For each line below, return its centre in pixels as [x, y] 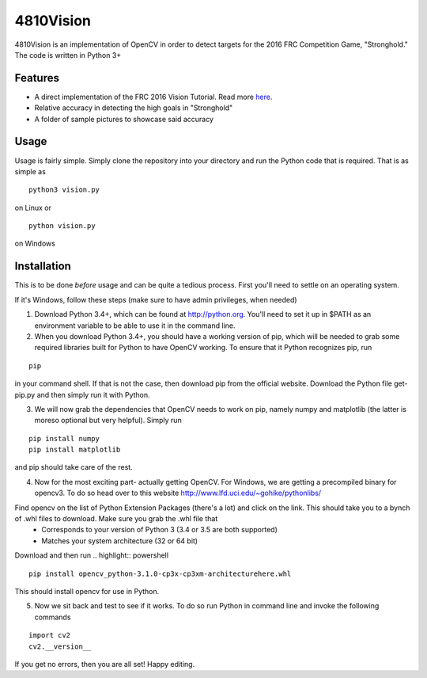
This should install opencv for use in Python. [87, 591]
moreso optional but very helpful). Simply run [108, 421]
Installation [43, 267]
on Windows [35, 244]
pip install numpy [64, 438]
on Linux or [33, 208]
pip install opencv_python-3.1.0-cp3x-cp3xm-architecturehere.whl [160, 573]
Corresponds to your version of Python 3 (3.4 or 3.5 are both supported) [160, 530]
